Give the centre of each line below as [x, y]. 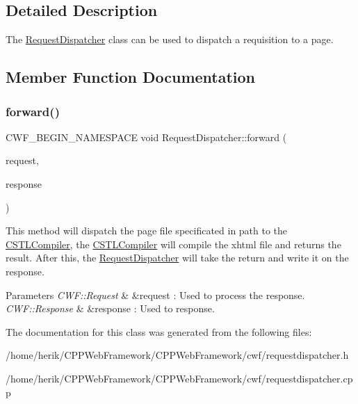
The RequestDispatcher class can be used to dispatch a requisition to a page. [170, 39]
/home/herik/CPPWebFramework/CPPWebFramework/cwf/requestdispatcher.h [177, 355]
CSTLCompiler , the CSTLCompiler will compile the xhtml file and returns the [173, 244]
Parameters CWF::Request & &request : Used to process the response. [155, 294]
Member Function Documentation [131, 77]
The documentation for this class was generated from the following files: [159, 331]
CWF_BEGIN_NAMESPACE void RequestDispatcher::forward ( [146, 137]
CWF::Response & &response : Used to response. [110, 308]
